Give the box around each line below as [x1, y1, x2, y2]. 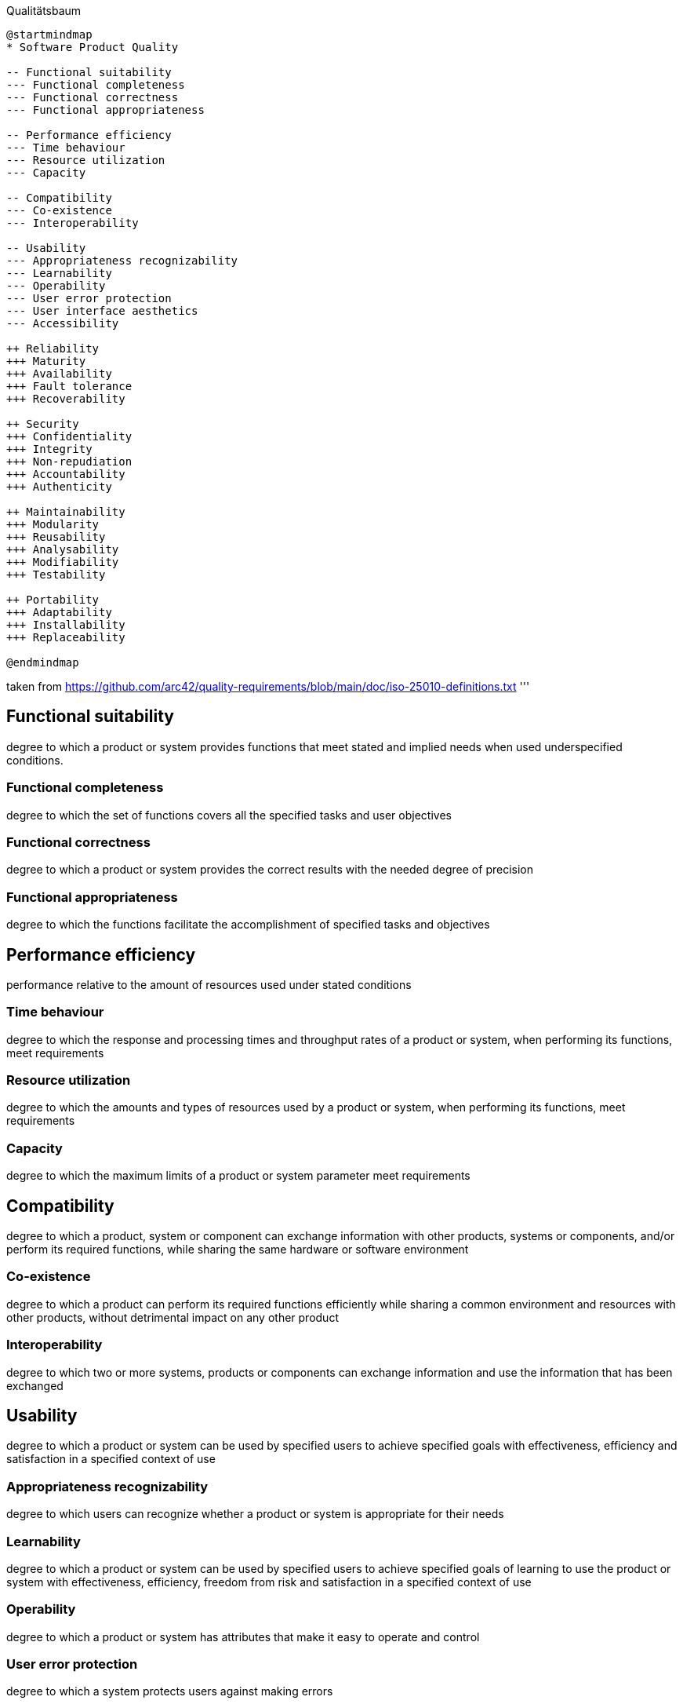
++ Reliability [6, 342, 100, 355]
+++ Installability [6, 618, 125, 631]
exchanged [6, 1378, 64, 1392]
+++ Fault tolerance [6, 380, 133, 392]
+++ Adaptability [6, 606, 112, 618]
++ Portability [6, 593, 100, 606]
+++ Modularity [6, 518, 100, 531]
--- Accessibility [6, 317, 119, 330]
